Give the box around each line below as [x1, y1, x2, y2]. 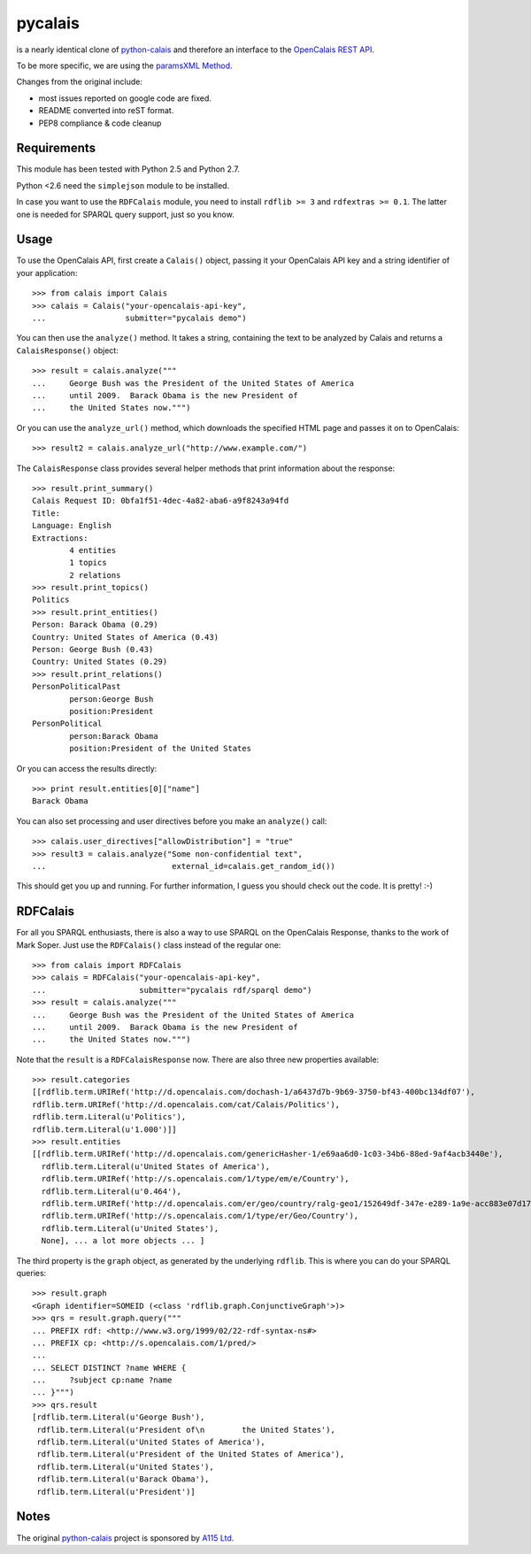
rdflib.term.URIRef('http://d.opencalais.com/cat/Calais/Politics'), [32, 1099, 341, 1110]
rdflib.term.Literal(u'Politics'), [32, 1112, 187, 1122]
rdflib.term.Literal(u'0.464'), [41, 1186, 181, 1196]
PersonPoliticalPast [32, 681, 121, 692]
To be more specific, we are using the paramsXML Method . [16, 60, 234, 71]
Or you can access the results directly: [16, 763, 158, 773]
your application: [16, 267, 78, 278]
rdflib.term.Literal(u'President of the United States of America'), [36, 1450, 345, 1459]
